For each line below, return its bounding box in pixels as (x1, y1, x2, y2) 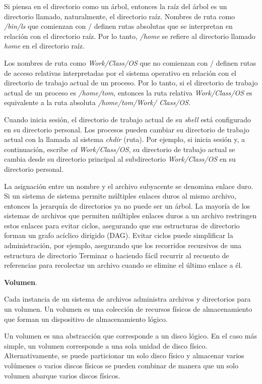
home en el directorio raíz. (4, 40, 85, 51)
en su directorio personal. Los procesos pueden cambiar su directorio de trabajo (4, 124, 249, 134)
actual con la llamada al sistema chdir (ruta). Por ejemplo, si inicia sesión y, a (4, 134, 245, 145)
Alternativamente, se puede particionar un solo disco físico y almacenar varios (4, 350, 244, 361)
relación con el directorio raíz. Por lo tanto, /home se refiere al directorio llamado (4, 30, 255, 41)
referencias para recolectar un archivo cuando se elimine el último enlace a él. (4, 260, 243, 270)
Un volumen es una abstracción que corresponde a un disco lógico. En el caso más (4, 330, 257, 341)
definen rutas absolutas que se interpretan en (94, 21, 233, 31)
